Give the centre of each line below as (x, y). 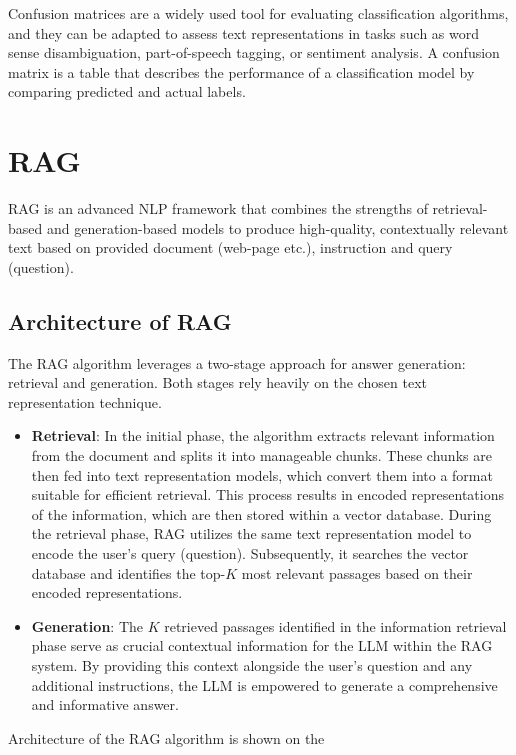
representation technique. (85, 401)
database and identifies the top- (128, 572)
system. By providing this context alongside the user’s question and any (252, 664)
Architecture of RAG (120, 320)
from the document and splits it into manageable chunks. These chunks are (261, 455)
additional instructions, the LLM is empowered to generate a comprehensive (264, 684)
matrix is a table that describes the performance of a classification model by (241, 71)
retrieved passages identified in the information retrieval (335, 625)
